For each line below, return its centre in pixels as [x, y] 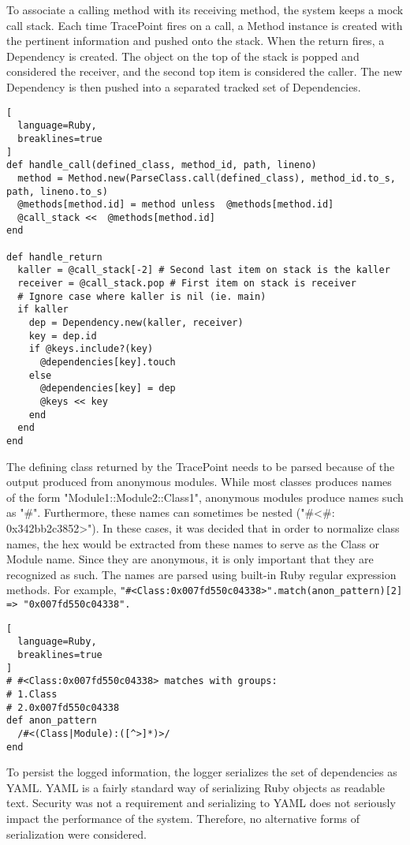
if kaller [43, 310]
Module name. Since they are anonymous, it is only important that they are [190, 559]
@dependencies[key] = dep [108, 389]
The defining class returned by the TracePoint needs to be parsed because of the [201, 466]
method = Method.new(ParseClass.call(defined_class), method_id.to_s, [207, 178]
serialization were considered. [76, 834]
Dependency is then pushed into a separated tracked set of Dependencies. [184, 86]
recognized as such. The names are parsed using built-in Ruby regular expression [201, 574]
